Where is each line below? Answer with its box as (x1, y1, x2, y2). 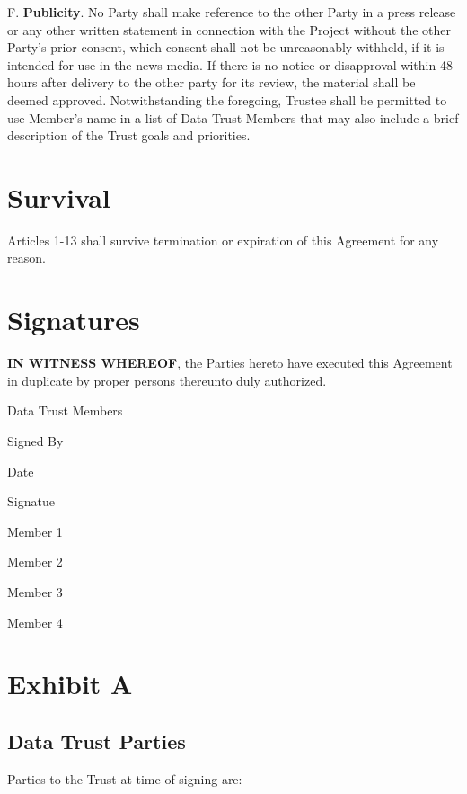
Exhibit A (7, 665, 133, 702)
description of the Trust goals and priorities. (7, 126, 251, 145)
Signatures (7, 301, 140, 338)
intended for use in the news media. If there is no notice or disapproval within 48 (7, 55, 453, 74)
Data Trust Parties (7, 727, 186, 754)
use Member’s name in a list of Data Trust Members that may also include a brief (7, 108, 459, 127)
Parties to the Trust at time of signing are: (7, 769, 242, 788)
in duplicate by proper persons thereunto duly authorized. (7, 370, 327, 389)
